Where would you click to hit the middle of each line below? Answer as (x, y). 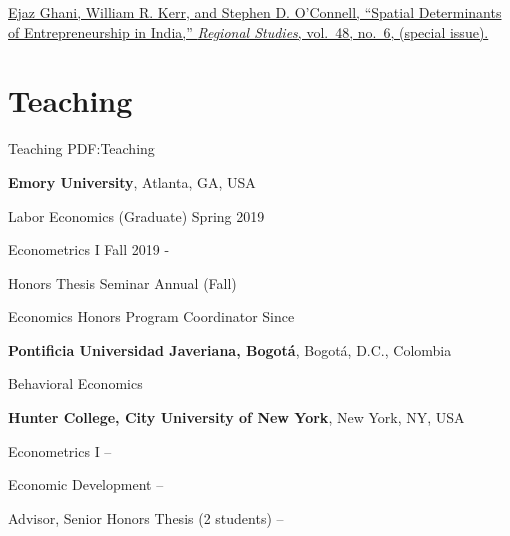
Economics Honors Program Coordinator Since (151, 316)
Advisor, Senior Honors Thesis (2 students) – (146, 517)
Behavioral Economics (75, 383)
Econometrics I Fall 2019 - (89, 249)
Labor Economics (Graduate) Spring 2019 (136, 215)
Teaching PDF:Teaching (81, 148)
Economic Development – (86, 484)
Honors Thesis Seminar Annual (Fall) (122, 282)
